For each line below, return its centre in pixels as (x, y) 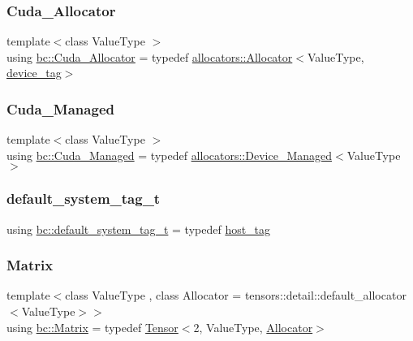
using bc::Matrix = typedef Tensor (92, 327)
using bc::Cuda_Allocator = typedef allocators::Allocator (150, 56)
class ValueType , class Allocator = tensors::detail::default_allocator (236, 295)
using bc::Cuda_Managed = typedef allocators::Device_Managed (170, 155)
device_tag (34, 73)
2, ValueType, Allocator (253, 327)
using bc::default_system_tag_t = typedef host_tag (139, 229)
